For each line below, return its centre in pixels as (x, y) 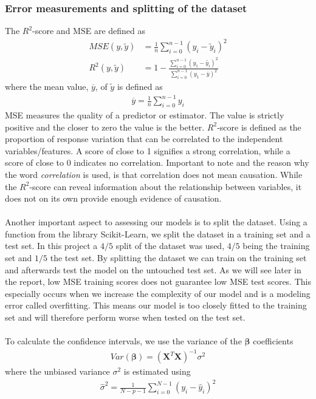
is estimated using (157, 371)
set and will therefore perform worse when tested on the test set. (125, 317)
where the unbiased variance (57, 371)
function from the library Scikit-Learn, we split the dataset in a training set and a (158, 234)
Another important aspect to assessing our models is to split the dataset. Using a (156, 222)
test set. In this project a (51, 246)
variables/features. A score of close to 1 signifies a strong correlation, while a (148, 150)
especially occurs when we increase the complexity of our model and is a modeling (158, 293)
